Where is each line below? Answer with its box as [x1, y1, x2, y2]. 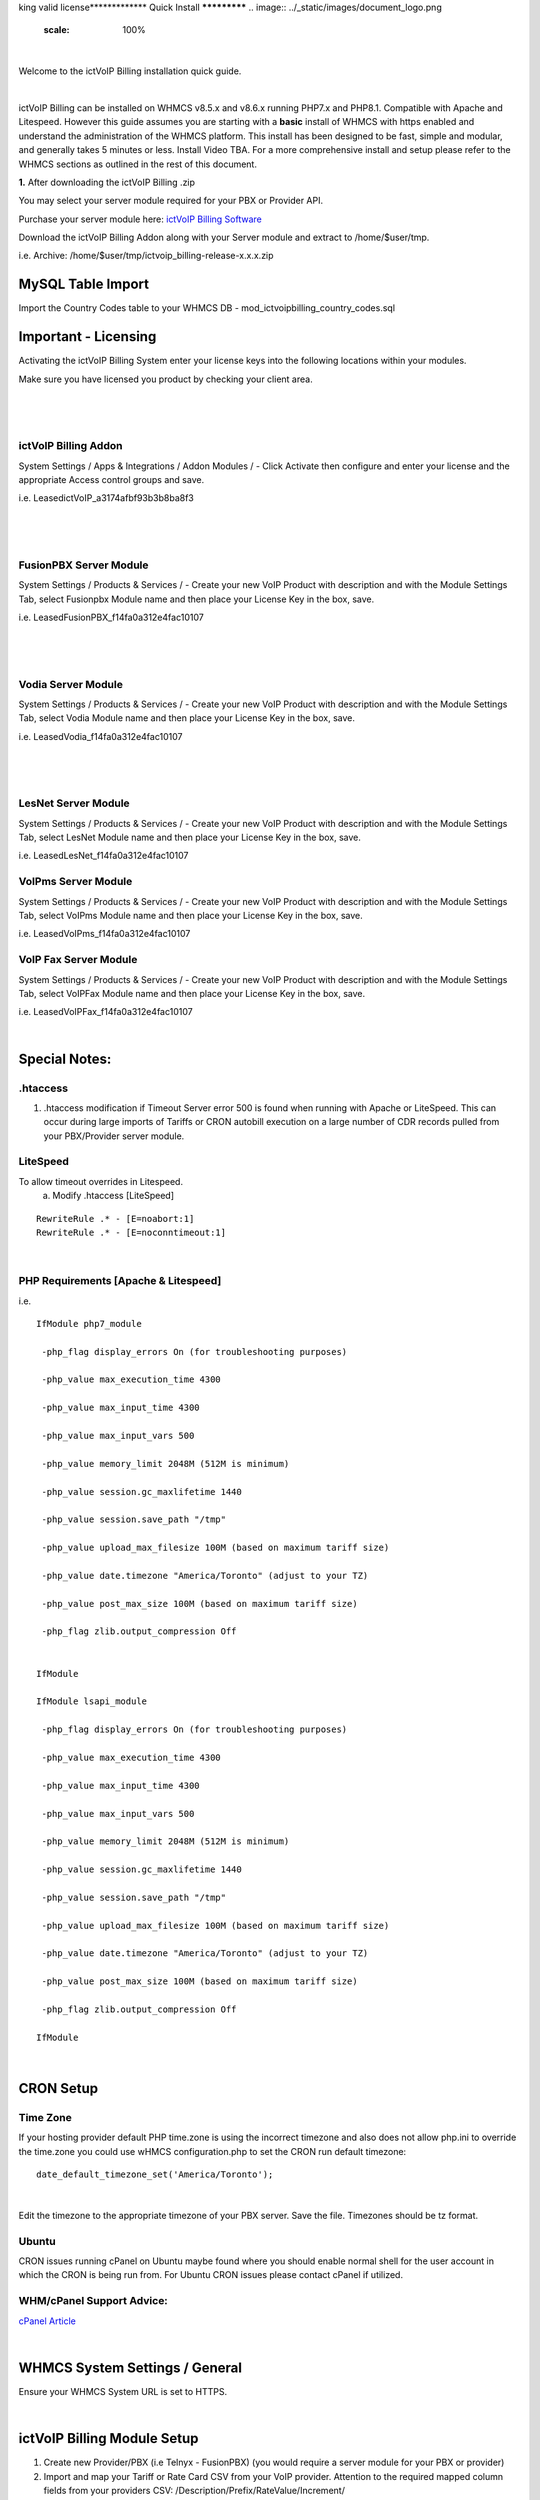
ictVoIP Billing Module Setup [18, 2430, 199, 2447]
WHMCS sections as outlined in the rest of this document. [18, 158, 257, 170]
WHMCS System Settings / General [18, 2359, 242, 2376]
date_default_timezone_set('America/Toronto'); [36, 2169, 274, 2180]
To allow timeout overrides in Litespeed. [18, 1175, 184, 1187]
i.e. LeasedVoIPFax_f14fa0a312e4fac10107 [18, 1006, 194, 1018]
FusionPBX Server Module [18, 558, 149, 572]
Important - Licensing [18, 328, 157, 345]
